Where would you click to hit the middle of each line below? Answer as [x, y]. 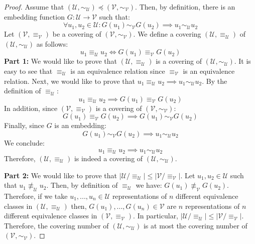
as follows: [52, 43]
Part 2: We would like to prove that [60, 175]
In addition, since [31, 108]
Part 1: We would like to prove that [60, 61]
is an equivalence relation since [118, 71]
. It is [242, 61]
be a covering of [77, 34]
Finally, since [24, 125]
